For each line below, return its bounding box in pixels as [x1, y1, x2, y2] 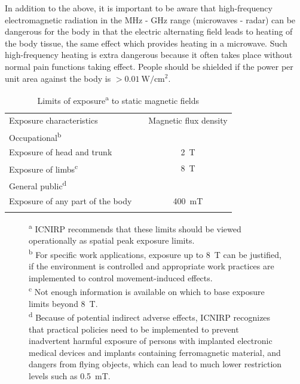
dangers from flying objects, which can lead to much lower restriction [29, 358, 282, 370]
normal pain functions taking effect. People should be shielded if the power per [5, 60, 293, 72]
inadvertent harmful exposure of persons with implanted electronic [29, 334, 273, 347]
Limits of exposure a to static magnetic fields [37, 93, 200, 106]
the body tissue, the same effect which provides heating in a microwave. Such [5, 36, 287, 49]
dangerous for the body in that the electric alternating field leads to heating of [5, 25, 293, 38]
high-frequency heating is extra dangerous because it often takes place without [5, 48, 293, 61]
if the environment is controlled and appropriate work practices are [29, 260, 274, 272]
